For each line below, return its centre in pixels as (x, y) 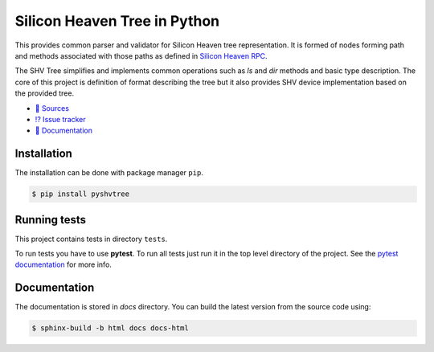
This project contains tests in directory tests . (91, 239)
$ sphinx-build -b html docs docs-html (110, 328)
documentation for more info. (63, 264)
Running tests (51, 220)
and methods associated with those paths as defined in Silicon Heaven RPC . (141, 55)
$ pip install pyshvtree (81, 194)
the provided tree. (45, 93)
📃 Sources (52, 108)
